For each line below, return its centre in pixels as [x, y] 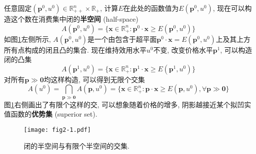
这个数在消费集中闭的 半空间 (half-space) [74, 19]
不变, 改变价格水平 [183, 49]
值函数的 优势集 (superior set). [51, 114]
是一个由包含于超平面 [122, 39]
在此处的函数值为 [151, 8]
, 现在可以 [229, 8]
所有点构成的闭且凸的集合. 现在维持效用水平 [75, 49]
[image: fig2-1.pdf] [58, 130]
